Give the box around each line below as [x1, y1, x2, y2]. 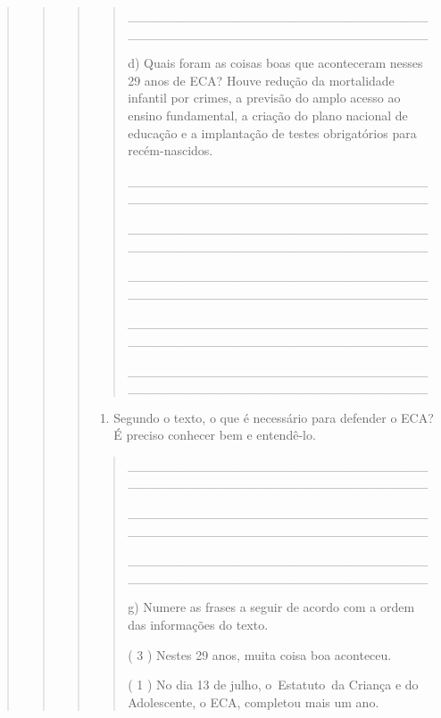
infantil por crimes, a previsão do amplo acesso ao [128, 88, 401, 107]
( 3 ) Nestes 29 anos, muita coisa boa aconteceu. [128, 645, 392, 664]
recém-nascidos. [128, 141, 213, 160]
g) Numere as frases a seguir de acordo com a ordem [128, 598, 415, 616]
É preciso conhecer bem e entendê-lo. [113, 425, 316, 444]
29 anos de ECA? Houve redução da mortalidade [128, 70, 395, 89]
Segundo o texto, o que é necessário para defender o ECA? [113, 408, 434, 426]
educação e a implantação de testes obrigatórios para [128, 123, 417, 142]
